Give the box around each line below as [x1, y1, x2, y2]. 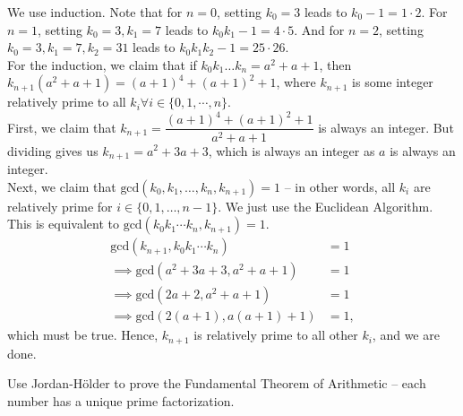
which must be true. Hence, [7, 325, 159, 344]
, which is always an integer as [208, 141, 375, 160]
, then [319, 55, 352, 74]
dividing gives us [7, 141, 99, 160]
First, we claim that [7, 117, 116, 136]
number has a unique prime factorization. [7, 391, 235, 410]
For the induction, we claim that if [7, 55, 197, 74]
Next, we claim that [7, 177, 116, 195]
